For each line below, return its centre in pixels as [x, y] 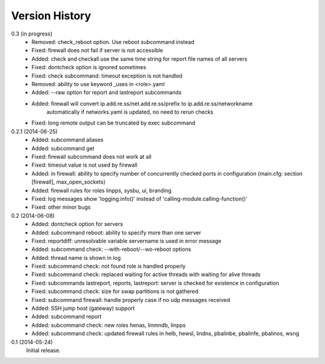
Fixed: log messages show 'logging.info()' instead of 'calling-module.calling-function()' [140, 199]
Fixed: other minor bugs [61, 207]
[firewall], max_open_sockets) [68, 182]
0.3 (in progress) [32, 34]
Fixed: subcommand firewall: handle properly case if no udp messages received [131, 300]
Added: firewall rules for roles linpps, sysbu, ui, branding [101, 190]
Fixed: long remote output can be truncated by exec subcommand [113, 123]
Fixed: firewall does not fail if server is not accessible [97, 51]
